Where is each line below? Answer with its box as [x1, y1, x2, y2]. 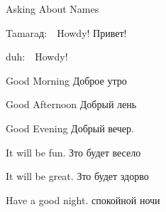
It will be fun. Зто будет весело [6, 144, 141, 159]
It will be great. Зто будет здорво [6, 169, 149, 184]
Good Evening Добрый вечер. [6, 120, 134, 135]
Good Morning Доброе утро [6, 73, 127, 88]
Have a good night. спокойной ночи [6, 192, 160, 207]
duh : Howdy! [6, 49, 68, 64]
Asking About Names [6, 1, 99, 16]
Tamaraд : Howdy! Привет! [6, 25, 127, 40]
